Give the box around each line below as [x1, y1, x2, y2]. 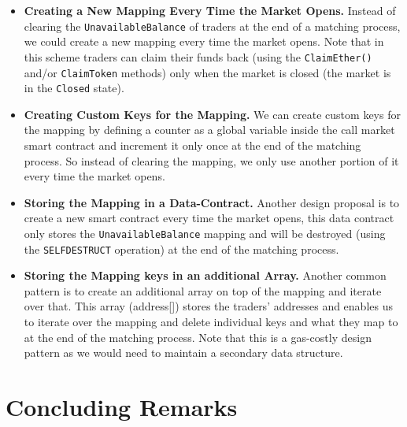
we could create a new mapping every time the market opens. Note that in [24, 33, 384, 50]
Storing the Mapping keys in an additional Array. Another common [24, 267, 387, 284]
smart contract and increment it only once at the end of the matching [24, 137, 361, 153]
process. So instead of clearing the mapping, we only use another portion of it [24, 152, 399, 169]
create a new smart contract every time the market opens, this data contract [24, 210, 394, 226]
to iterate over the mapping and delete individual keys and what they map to [24, 314, 398, 330]
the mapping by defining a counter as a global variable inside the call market [24, 121, 395, 138]
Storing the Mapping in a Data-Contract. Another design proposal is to [24, 194, 400, 210]
